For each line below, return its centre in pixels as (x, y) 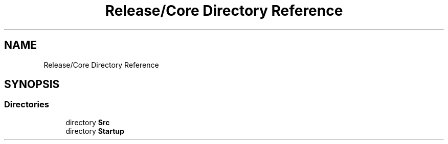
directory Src (88, 122)
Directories (27, 105)
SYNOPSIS (32, 84)
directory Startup (95, 131)
